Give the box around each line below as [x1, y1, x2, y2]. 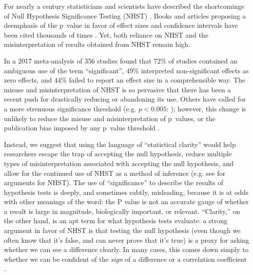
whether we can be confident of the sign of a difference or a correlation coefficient [4, 254, 247, 264]
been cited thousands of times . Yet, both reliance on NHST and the [4, 29, 209, 40]
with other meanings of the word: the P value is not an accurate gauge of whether [4, 196, 249, 207]
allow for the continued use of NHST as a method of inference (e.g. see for [4, 168, 226, 178]
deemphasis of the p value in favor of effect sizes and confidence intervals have [4, 20, 238, 30]
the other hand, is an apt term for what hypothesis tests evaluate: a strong [4, 215, 228, 226]
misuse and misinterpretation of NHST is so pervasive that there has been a [4, 84, 231, 94]
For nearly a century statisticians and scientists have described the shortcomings [4, 1, 244, 11]
